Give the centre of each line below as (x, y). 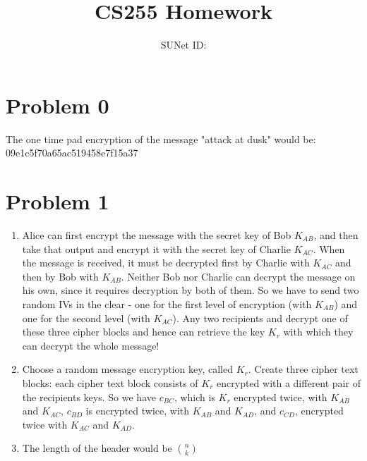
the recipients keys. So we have (89, 397)
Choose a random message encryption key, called (127, 369)
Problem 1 (58, 201)
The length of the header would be (97, 448)
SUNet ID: (183, 45)
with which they (318, 332)
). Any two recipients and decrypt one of (260, 318)
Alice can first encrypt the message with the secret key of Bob (157, 234)
